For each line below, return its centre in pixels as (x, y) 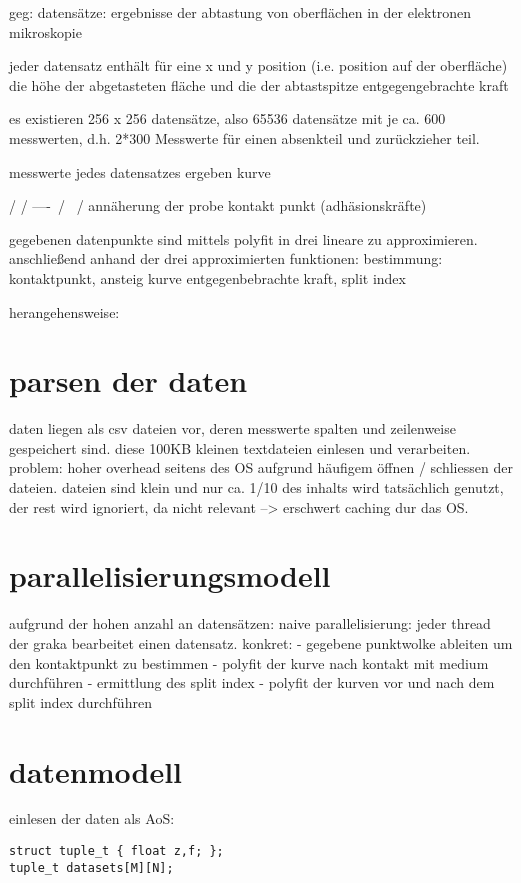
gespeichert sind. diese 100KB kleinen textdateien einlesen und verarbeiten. (240, 447)
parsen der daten (128, 380)
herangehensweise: (64, 311)
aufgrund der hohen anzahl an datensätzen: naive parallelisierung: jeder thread (250, 623)
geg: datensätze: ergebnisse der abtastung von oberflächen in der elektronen (240, 12)
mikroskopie (45, 31)
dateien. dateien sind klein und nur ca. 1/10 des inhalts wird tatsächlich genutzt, (256, 487)
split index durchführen (80, 701)
